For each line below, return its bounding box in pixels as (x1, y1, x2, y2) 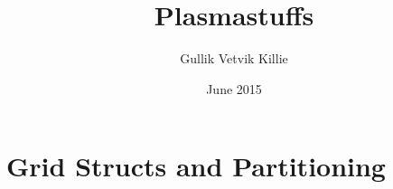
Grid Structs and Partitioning (6, 147, 386, 184)
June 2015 (206, 79, 262, 98)
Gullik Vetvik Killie (180, 49, 288, 68)
